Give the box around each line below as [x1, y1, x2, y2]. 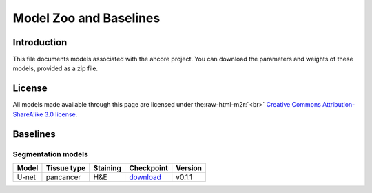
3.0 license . [44, 110, 78, 119]
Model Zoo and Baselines [12, 10, 161, 26]
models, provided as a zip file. [12, 64, 99, 72]
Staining [93, 163, 122, 172]
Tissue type [45, 163, 86, 172]
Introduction [12, 37, 68, 48]
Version [176, 163, 203, 172]
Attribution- [322, 101, 355, 109]
